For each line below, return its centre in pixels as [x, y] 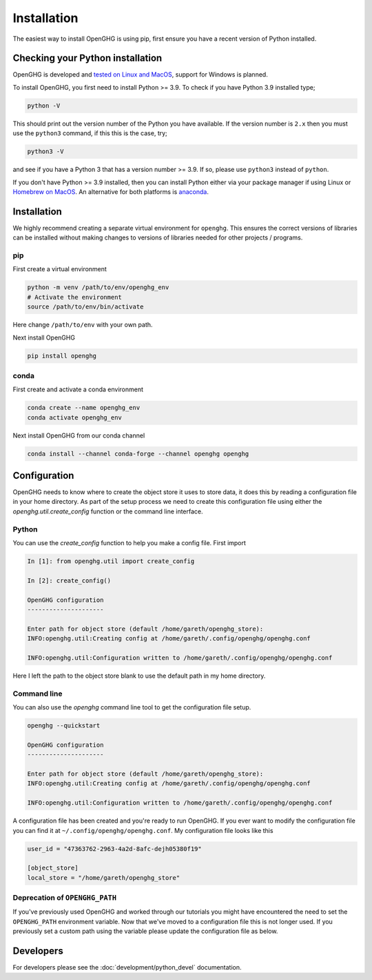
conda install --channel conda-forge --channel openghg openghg [138, 453]
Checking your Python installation [87, 58]
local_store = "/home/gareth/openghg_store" [104, 878]
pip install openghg [62, 356]
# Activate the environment [74, 297]
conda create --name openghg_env [84, 408]
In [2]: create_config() [69, 580]
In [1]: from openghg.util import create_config [111, 561]
